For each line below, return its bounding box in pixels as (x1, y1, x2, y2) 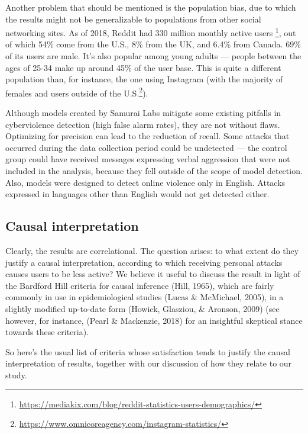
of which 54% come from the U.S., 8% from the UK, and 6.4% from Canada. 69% (5, 38, 301, 50)
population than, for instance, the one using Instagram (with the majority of (5, 73, 283, 85)
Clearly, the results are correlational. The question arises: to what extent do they (5, 245, 299, 257)
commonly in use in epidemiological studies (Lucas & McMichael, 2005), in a (5, 291, 284, 303)
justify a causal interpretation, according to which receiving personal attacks (5, 256, 283, 268)
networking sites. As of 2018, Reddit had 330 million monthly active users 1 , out (5, 25, 296, 38)
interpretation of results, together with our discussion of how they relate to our (5, 357, 292, 369)
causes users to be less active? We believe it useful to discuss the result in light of (5, 268, 300, 280)
